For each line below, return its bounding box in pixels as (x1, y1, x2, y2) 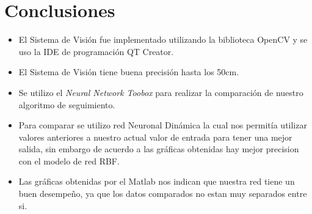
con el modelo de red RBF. (18, 154, 120, 167)
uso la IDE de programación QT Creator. (18, 45, 174, 57)
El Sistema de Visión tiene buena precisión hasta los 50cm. (18, 65, 239, 78)
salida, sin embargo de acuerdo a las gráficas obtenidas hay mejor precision (18, 142, 299, 155)
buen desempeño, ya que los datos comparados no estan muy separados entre (18, 187, 307, 200)
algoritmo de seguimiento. (18, 98, 115, 111)
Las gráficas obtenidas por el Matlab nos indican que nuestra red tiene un (18, 175, 295, 188)
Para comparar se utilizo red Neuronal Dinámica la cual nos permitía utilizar (18, 119, 307, 131)
